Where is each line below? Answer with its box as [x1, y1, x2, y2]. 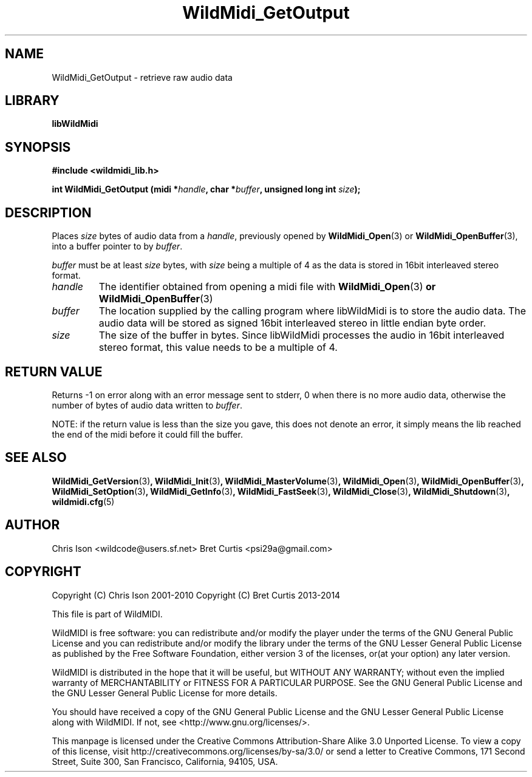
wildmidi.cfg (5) [52, 496, 115, 507]
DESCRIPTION [5, 205, 92, 220]
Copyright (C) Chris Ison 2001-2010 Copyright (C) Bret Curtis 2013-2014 [52, 589, 341, 600]
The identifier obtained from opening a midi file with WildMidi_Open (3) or [98, 280, 436, 293]
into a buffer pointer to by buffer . [52, 241, 183, 252]
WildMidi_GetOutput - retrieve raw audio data [52, 72, 233, 83]
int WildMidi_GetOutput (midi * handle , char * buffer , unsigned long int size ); [52, 184, 361, 195]
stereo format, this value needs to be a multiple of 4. [98, 341, 338, 354]
